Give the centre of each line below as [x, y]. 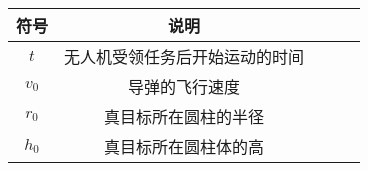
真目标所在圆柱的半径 [184, 116]
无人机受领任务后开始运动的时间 [184, 56]
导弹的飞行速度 [184, 86]
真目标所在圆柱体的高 [184, 146]
